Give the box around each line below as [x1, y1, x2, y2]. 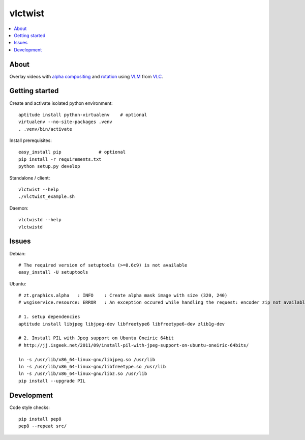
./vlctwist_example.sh [18, 194, 75, 199]
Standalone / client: [9, 174, 50, 181]
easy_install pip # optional [18, 149, 126, 155]
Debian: [9, 250, 26, 256]
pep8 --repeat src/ [18, 423, 67, 429]
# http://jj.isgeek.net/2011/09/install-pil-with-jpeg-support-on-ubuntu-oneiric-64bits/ [18, 342, 249, 348]
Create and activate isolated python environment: [9, 100, 113, 106]
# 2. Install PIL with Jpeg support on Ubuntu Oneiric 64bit [18, 335, 174, 341]
